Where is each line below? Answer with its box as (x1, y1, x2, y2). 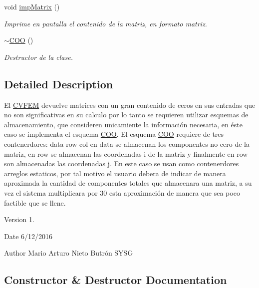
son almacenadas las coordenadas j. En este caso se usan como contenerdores (4, 158, 239, 169)
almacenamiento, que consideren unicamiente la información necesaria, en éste (4, 119, 243, 129)
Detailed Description (4, 76, 113, 91)
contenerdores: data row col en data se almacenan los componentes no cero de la (4, 138, 250, 149)
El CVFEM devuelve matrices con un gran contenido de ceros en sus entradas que (4, 99, 256, 110)
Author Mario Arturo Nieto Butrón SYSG (4, 248, 133, 258)
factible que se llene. (4, 197, 66, 208)
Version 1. (4, 214, 34, 225)
